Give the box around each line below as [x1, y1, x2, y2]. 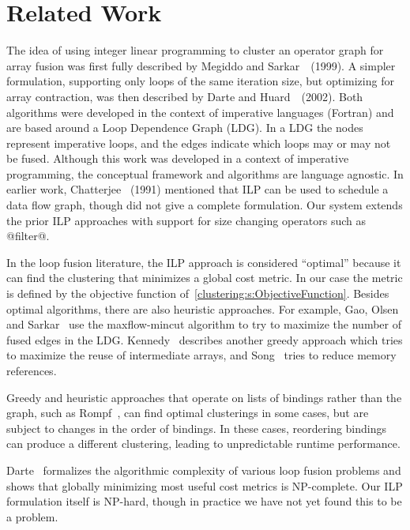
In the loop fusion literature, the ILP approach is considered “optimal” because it [6, 254, 401, 270]
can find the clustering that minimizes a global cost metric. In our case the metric [6, 269, 403, 286]
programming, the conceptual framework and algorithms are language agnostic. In [6, 165, 404, 182]
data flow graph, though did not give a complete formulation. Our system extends [6, 197, 403, 213]
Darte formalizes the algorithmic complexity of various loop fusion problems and [6, 461, 401, 478]
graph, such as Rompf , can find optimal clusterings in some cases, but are [6, 404, 369, 421]
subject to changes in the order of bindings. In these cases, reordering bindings [6, 419, 387, 436]
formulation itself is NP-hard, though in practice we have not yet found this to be [6, 493, 402, 509]
